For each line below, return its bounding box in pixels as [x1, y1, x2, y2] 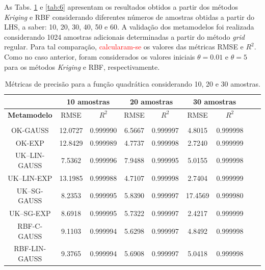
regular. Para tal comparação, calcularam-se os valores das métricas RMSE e [4, 41, 244, 52]
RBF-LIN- [14, 243, 46, 254]
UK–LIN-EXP [8, 172, 52, 183]
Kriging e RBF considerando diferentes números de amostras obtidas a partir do [4, 11, 255, 22]
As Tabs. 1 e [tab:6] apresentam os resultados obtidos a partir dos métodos [4, 2, 238, 12]
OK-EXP [15, 137, 44, 148]
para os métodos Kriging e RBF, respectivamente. [4, 61, 160, 72]
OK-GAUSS [11, 124, 49, 135]
